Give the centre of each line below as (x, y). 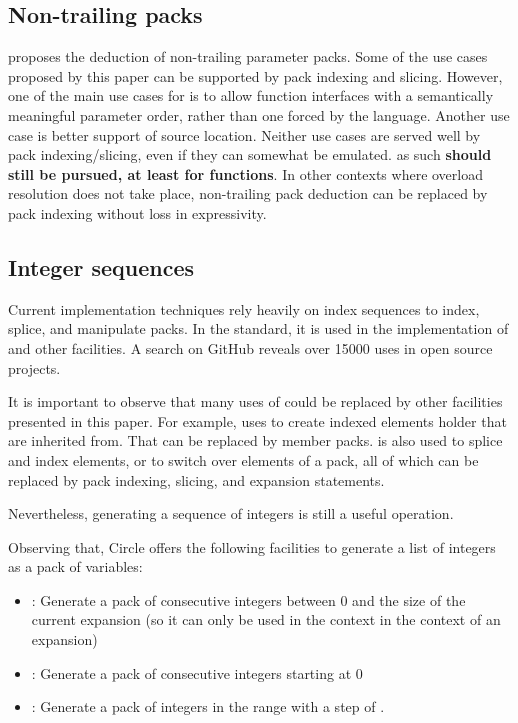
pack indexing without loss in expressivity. (137, 212)
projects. (34, 367)
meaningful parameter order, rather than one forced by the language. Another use (259, 114)
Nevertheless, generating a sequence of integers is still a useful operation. (231, 513)
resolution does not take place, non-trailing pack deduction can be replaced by (248, 193)
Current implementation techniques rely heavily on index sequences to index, (244, 308)
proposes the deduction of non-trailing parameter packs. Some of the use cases (248, 56)
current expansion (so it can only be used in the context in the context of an (266, 619)
